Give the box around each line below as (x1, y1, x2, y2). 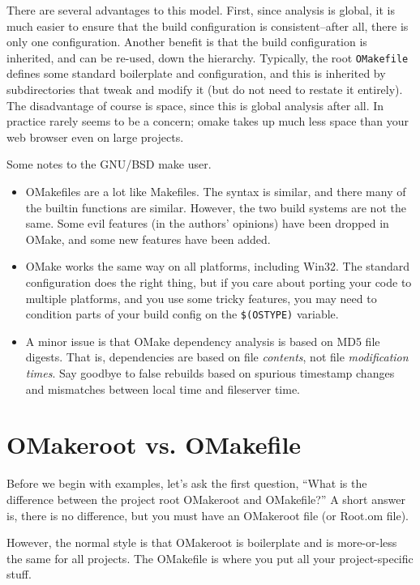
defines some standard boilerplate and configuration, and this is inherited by (6, 65, 386, 82)
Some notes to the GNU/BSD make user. (6, 156, 212, 173)
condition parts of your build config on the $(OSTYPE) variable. (25, 305, 339, 322)
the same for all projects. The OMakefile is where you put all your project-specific (6, 549, 414, 566)
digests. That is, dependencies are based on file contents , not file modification (25, 348, 409, 365)
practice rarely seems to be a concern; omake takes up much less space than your (6, 113, 409, 130)
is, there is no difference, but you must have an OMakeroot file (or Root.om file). (6, 506, 409, 523)
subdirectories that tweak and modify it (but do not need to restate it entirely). (6, 81, 403, 98)
